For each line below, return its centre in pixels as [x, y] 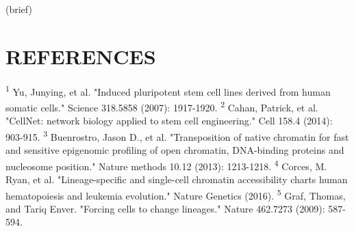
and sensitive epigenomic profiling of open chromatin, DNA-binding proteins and [175, 150]
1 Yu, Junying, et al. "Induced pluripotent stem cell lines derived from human [168, 90]
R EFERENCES [81, 56]
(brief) [19, 9]
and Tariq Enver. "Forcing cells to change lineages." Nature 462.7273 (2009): [165, 208]
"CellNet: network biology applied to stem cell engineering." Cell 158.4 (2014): [169, 121]
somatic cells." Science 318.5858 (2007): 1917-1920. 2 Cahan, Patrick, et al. [162, 106]
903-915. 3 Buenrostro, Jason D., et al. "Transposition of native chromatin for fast [177, 135]
